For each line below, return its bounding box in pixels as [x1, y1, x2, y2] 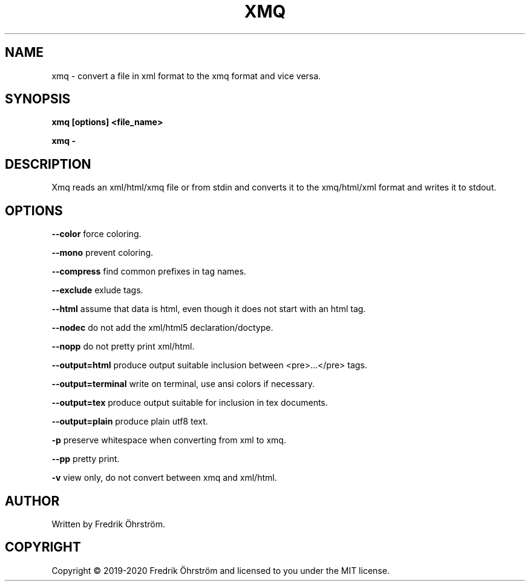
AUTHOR [5, 493, 60, 509]
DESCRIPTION [5, 156, 91, 172]
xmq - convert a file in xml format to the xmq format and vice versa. [51, 70, 321, 81]
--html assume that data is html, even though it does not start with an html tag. [51, 304, 366, 314]
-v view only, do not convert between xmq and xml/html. [51, 472, 277, 483]
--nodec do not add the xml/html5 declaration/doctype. [51, 322, 273, 333]
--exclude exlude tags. [51, 285, 143, 296]
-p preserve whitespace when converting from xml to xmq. [51, 435, 286, 446]
